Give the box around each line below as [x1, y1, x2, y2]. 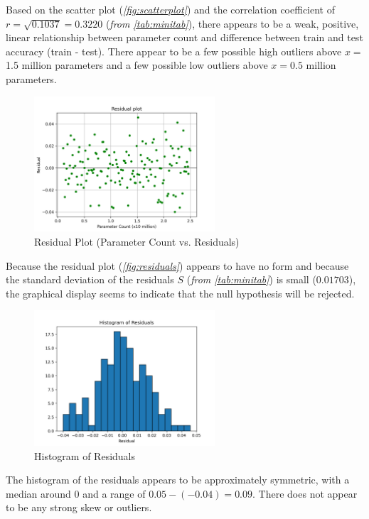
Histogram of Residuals [34, 448, 136, 463]
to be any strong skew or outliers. [6, 500, 152, 515]
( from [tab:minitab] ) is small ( [186, 272, 316, 287]
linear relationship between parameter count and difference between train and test [6, 30, 363, 45]
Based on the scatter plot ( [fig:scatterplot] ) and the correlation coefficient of [6, 2, 335, 16]
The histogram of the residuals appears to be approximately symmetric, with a [6, 472, 350, 487]
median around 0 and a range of [6, 486, 146, 501]
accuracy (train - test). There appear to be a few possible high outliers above [6, 43, 342, 58]
